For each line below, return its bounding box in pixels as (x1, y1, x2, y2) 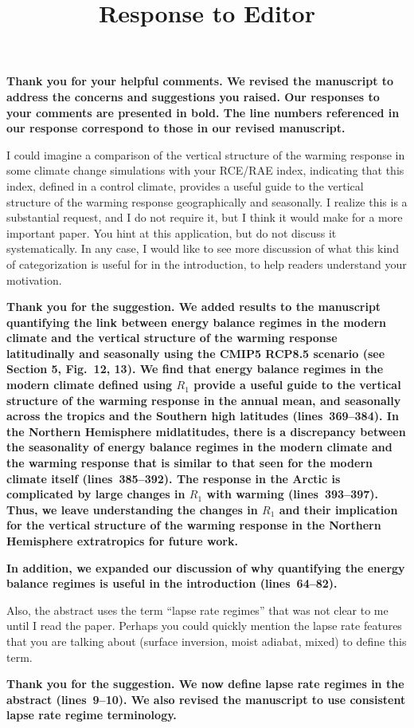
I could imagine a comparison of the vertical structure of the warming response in (6, 146, 405, 163)
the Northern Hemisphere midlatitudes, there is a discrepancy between (6, 423, 406, 439)
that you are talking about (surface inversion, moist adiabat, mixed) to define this (6, 632, 407, 649)
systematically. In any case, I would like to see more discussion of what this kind (6, 240, 399, 257)
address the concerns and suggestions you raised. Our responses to (6, 88, 380, 104)
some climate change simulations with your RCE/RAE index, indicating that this (6, 162, 404, 179)
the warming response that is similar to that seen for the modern (6, 455, 373, 471)
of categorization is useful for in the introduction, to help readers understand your (6, 255, 407, 272)
